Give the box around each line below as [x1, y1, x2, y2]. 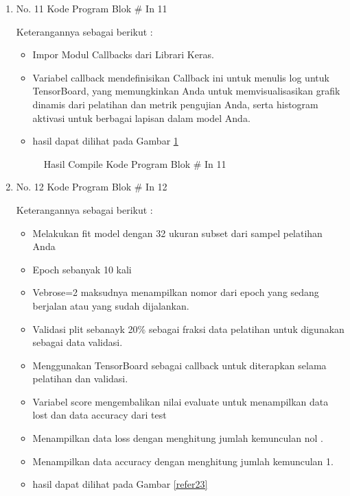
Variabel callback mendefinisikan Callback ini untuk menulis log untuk [32, 70, 329, 84]
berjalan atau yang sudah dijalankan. [32, 298, 189, 312]
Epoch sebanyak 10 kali [32, 262, 132, 276]
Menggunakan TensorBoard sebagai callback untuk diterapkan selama [32, 358, 327, 372]
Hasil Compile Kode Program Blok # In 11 [43, 156, 226, 171]
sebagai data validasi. [32, 335, 123, 349]
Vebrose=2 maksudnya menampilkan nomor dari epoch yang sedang [32, 285, 319, 299]
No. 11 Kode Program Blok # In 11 [16, 1, 167, 15]
